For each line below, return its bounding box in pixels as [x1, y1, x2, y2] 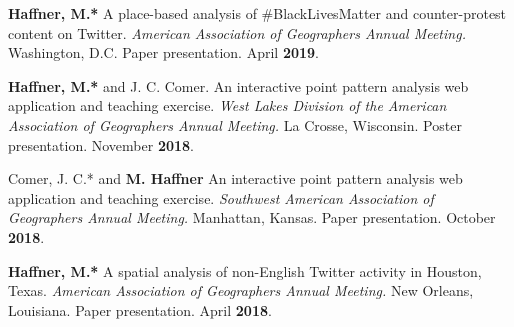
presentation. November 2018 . [8, 134, 194, 155]
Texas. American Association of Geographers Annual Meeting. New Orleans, [8, 280, 474, 301]
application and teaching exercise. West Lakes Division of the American [8, 95, 447, 116]
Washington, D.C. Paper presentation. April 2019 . [8, 42, 319, 63]
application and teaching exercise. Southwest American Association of [8, 187, 434, 208]
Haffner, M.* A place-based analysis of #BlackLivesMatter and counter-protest [8, 3, 507, 23]
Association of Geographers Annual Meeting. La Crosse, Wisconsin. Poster [8, 114, 462, 135]
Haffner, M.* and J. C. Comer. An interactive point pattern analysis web [8, 75, 469, 96]
